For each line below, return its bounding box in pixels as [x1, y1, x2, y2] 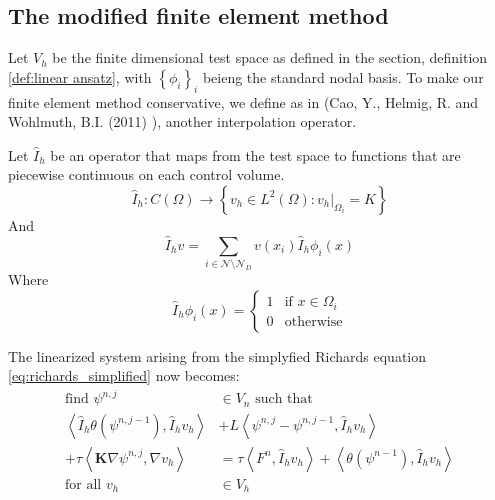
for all [65, 477, 102, 492]
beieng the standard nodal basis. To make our [202, 66, 484, 87]
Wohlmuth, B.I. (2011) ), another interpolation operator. [8, 111, 357, 132]
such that [255, 392, 313, 407]
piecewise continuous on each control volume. [8, 164, 285, 185]
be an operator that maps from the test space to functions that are [50, 144, 461, 165]
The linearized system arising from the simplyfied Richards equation [8, 345, 427, 366]
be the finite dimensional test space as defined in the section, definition [52, 47, 488, 68]
